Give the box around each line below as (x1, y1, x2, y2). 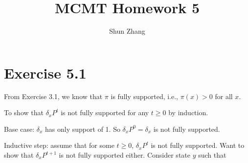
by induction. (168, 107, 208, 118)
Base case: (4, 123, 35, 134)
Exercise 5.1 (4, 62, 87, 82)
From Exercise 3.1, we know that (4, 91, 103, 101)
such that (198, 150, 226, 160)
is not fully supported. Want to (151, 140, 245, 150)
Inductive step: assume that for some (4, 140, 114, 150)
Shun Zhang (109, 26, 145, 36)
